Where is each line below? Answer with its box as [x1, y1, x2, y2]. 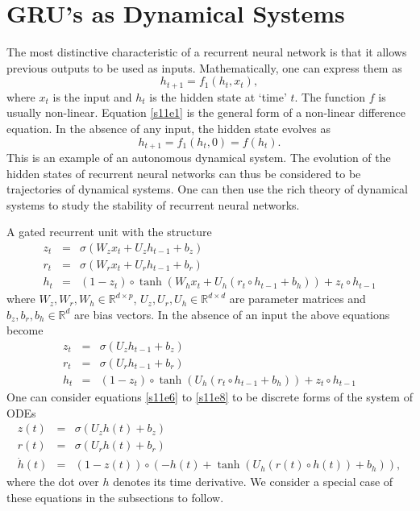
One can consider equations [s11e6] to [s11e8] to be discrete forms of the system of [6, 388, 413, 405]
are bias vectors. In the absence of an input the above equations [74, 305, 390, 322]
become [6, 322, 44, 339]
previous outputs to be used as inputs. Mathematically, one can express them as [6, 59, 402, 76]
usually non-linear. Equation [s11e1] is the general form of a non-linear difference [6, 104, 405, 121]
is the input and [52, 88, 132, 105]
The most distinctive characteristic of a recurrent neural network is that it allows [6, 44, 407, 60]
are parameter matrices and [229, 290, 366, 307]
